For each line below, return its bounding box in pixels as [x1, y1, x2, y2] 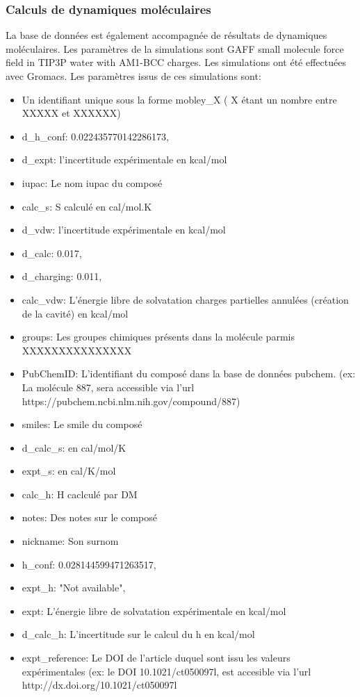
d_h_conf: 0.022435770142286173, [22, 129, 169, 143]
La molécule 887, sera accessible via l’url [22, 379, 195, 394]
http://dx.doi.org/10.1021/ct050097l [22, 678, 177, 692]
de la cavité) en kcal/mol [22, 306, 129, 320]
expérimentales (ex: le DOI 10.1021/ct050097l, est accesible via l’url [22, 664, 311, 678]
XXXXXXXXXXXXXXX [22, 343, 132, 357]
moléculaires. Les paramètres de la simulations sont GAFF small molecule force [6, 41, 344, 56]
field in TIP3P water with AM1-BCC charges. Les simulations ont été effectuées [6, 55, 346, 69]
